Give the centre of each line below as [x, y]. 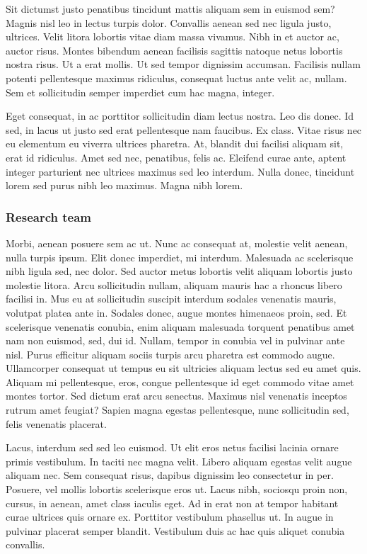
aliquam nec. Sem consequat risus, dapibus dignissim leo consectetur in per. [170, 475]
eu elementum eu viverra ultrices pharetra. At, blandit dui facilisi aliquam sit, [175, 143]
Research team [48, 216]
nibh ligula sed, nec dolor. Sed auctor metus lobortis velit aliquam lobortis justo [179, 271]
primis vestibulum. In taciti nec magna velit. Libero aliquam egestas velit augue [179, 461]
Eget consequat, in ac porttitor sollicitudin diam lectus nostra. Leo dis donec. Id [180, 116]
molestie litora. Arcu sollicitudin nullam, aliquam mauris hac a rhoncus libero [174, 284]
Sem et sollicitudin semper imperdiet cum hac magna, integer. [140, 92]
